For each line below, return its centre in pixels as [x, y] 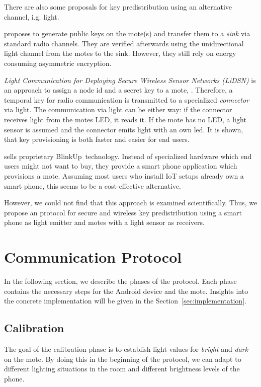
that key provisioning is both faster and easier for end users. [97, 139]
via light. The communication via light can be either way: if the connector [118, 109]
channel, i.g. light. [32, 16]
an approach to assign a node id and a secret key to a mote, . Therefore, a [118, 90]
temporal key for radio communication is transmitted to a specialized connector [127, 99]
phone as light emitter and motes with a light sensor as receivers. [104, 222]
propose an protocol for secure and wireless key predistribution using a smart [123, 212]
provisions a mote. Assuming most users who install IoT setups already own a [124, 175]
